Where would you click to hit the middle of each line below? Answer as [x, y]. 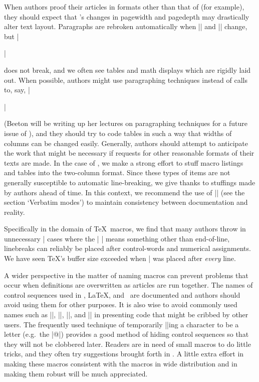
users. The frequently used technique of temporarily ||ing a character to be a [121, 324]
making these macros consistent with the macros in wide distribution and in [121, 363]
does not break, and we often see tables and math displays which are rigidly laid [127, 70]
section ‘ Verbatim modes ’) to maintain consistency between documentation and [126, 202]
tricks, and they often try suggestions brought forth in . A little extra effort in [124, 354]
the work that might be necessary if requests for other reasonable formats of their [129, 153]
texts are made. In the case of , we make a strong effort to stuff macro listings [124, 162]
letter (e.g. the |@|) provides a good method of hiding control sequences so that [126, 334]
